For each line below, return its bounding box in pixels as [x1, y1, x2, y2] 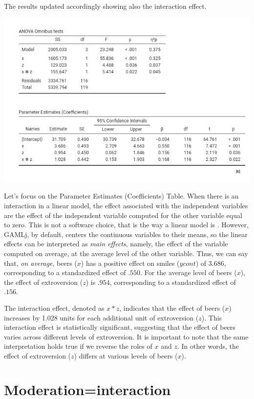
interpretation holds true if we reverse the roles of [4, 341, 152, 351]
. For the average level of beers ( [140, 267, 237, 278]
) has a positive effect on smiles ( [81, 258, 180, 268]
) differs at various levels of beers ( [74, 350, 178, 360]
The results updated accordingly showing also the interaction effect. [4, 1, 207, 11]
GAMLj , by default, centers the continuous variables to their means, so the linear [4, 229, 248, 239]
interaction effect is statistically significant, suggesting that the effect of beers [4, 322, 235, 332]
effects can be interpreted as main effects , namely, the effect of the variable [4, 239, 228, 249]
